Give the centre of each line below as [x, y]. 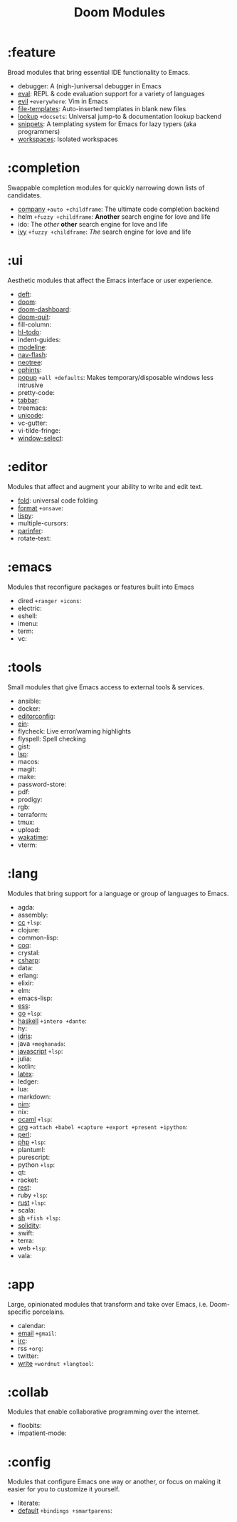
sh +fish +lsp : [39, 1218]
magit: [27, 769]
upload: [29, 829]
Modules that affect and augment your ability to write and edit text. [105, 486]
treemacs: [32, 408]
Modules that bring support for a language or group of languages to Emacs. [118, 893]
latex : [26, 1074]
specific [19, 1312]
